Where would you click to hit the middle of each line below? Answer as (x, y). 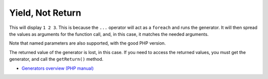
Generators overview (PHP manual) (58, 68)
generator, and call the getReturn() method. (56, 59)
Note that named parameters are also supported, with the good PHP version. (88, 43)
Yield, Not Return (45, 13)
